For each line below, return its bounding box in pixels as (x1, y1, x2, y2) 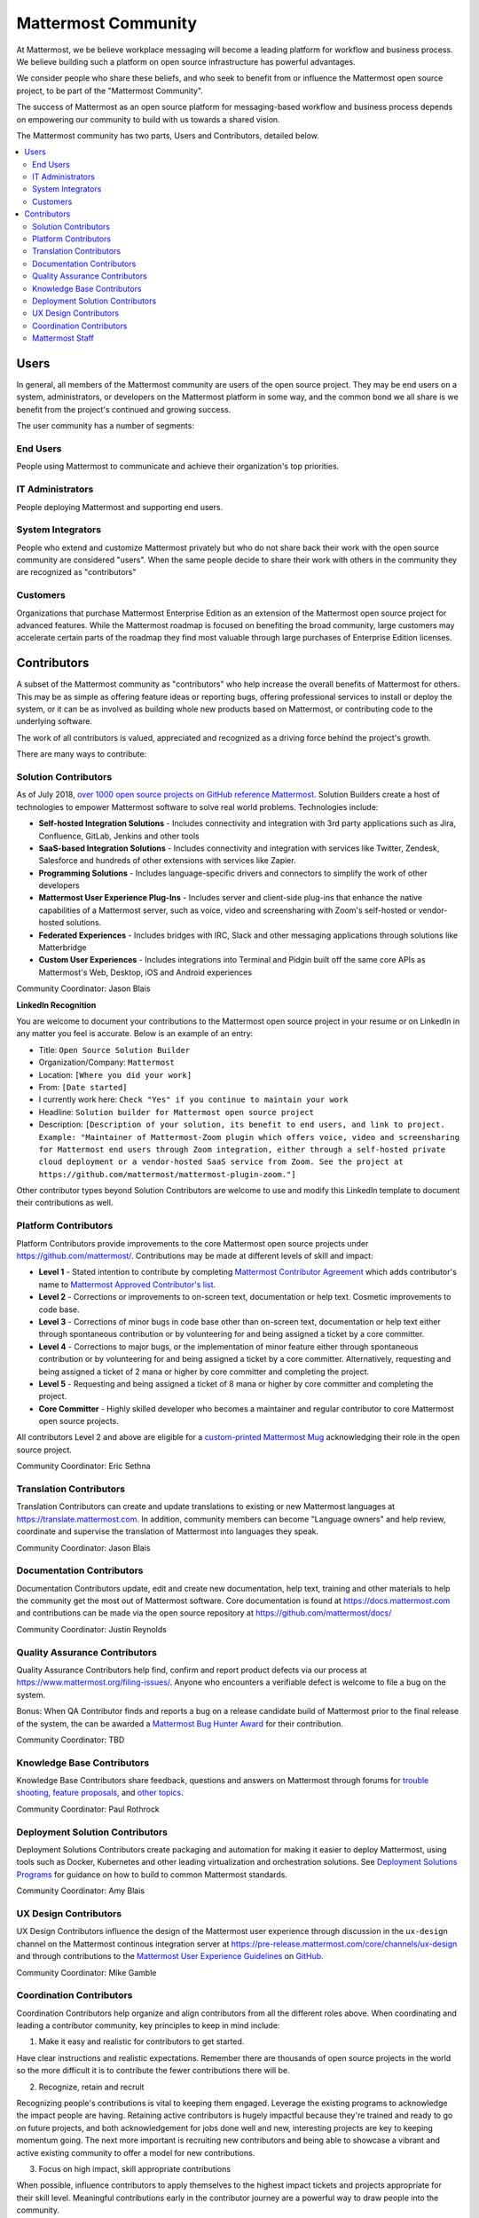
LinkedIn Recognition (16, 999, 97, 1011)
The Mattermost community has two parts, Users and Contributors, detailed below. (16, 130, 319, 141)
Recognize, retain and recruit (38, 2081, 145, 2092)
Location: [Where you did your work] (38, 1069, 192, 1080)
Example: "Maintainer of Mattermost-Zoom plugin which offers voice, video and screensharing (38, 1132, 460, 1142)
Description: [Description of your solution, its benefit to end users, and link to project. (38, 1119, 445, 1130)
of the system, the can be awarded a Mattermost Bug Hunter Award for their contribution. (16, 1718, 343, 1729)
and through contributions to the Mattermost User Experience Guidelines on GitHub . (16, 1951, 324, 1962)
